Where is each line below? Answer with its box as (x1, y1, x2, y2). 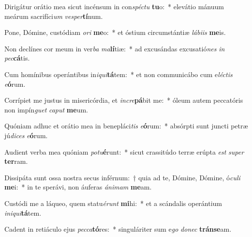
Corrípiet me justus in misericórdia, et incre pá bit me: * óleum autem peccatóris (4, 95, 243, 105)
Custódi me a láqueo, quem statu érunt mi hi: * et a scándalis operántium (4, 198, 222, 208)
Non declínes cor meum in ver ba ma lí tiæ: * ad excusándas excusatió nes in (4, 43, 225, 53)
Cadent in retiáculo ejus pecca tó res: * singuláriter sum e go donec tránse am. (4, 224, 232, 234)
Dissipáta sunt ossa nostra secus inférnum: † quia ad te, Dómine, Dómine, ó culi (4, 172, 240, 182)
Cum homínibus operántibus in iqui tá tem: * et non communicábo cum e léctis (4, 69, 233, 79)
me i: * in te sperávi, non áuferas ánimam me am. (4, 182, 152, 192)
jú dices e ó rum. (4, 130, 48, 140)
